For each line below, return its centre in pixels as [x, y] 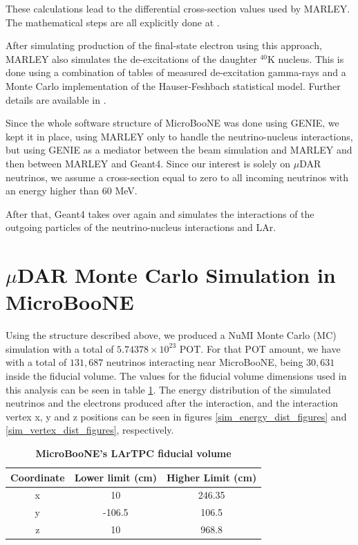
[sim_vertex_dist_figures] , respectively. [90, 430]
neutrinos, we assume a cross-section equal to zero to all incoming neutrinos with [177, 177]
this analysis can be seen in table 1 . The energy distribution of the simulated [168, 389]
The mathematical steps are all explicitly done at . [113, 22]
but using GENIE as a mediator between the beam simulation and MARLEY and [179, 150]
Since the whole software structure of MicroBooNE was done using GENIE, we [172, 123]
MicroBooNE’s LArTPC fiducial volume [133, 453]
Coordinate [38, 477]
